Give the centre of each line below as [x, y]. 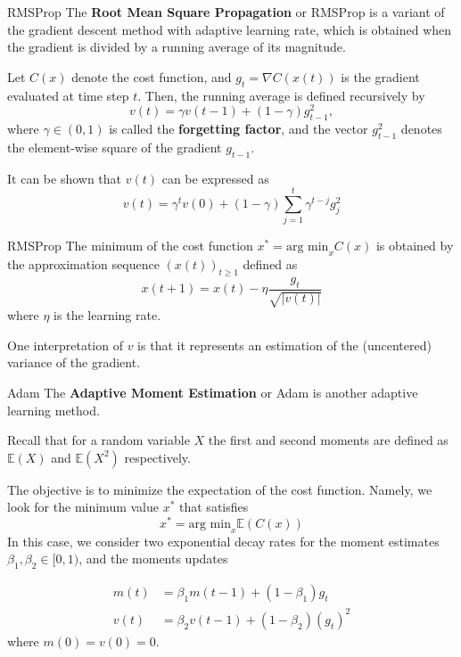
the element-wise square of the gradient [115, 147]
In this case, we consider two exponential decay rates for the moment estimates [223, 541]
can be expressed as [215, 178]
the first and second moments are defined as [328, 440]
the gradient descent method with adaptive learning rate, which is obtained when [230, 29]
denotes [421, 129]
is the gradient [380, 76]
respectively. [157, 457]
